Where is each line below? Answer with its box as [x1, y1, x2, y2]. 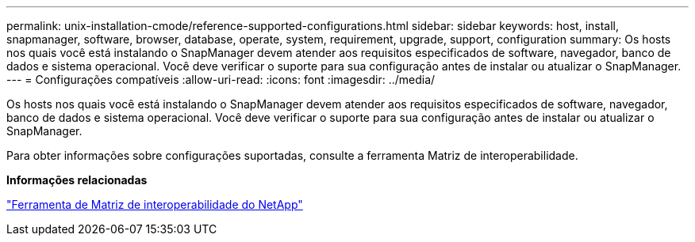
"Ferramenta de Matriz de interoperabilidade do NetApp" [6, 198, 303, 211]
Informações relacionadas [6, 173, 148, 187]
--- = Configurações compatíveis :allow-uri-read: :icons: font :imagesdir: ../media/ [6, 73, 436, 86]
